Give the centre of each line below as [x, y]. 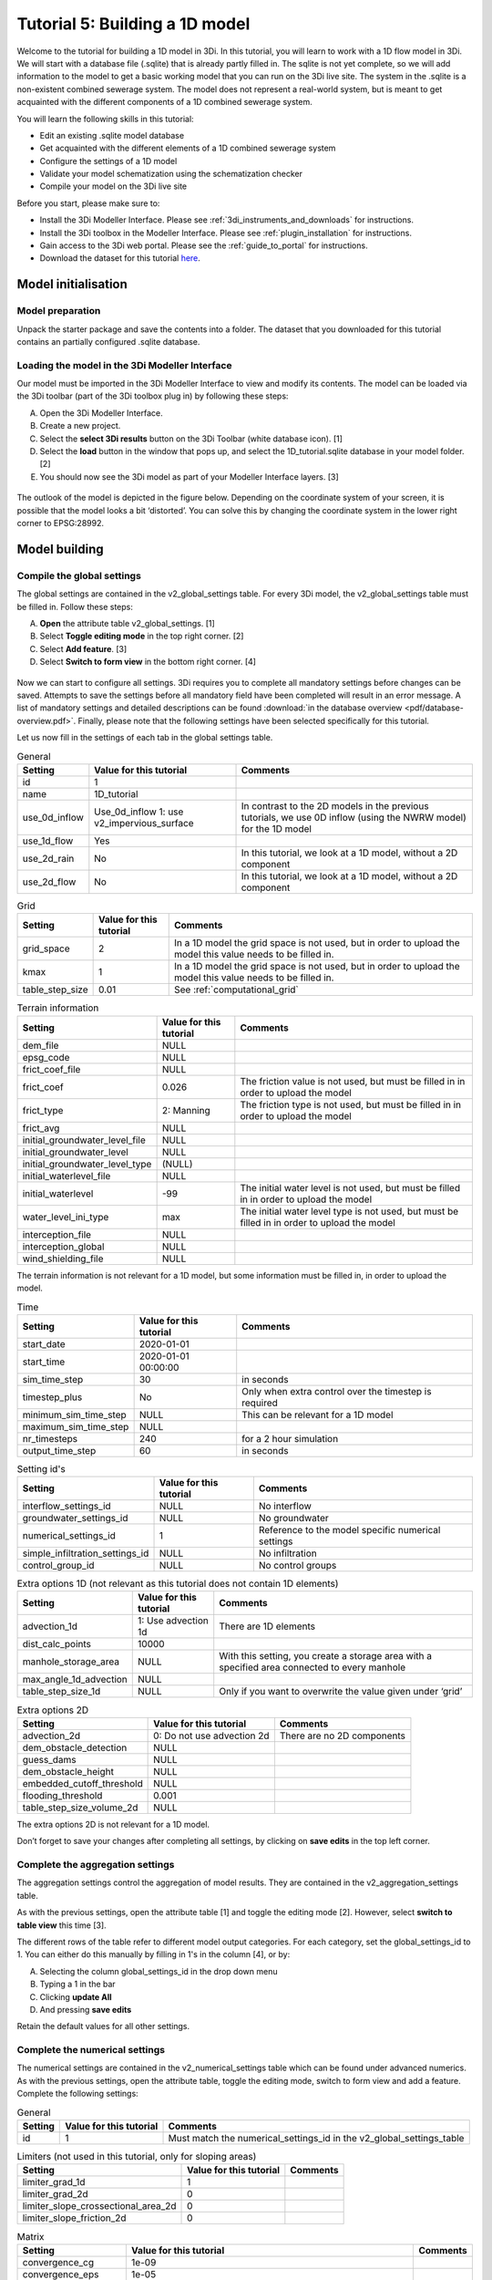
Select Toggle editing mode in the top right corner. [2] [142, 636]
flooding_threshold [62, 1795]
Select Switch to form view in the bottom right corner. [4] [148, 662]
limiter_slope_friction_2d [74, 2218]
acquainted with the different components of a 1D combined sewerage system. [165, 102]
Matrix [31, 2236]
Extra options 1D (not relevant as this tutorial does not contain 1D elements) [178, 1584]
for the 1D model [276, 828]
